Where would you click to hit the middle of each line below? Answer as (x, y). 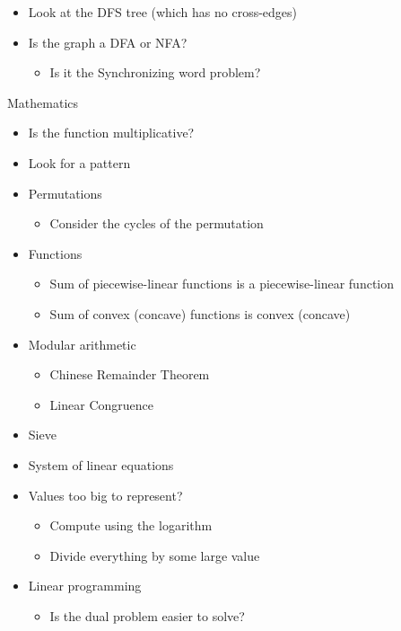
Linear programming (85, 586)
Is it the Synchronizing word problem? (155, 72)
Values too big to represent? (105, 495)
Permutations (65, 193)
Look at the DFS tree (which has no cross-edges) (163, 12)
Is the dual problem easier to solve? (147, 615)
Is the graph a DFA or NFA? (108, 42)
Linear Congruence (101, 404)
